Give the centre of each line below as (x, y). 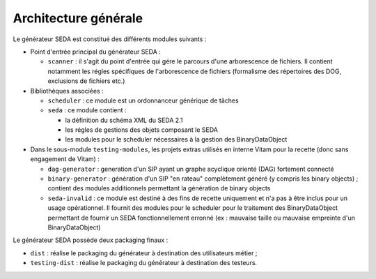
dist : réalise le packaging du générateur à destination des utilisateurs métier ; (144, 253)
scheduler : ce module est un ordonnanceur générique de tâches (143, 100)
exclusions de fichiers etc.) (86, 81)
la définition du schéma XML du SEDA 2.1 (124, 120)
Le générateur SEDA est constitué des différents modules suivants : (110, 39)
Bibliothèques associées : (67, 91)
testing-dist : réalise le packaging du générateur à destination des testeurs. (144, 263)
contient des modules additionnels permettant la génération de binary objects (159, 188)
